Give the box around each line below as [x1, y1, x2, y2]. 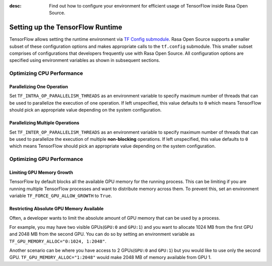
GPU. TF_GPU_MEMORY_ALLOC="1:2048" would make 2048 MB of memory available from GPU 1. [9, 254, 212, 260]
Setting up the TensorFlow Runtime [9, 23, 122, 32]
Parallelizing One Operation [9, 83, 68, 90]
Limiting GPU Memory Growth [9, 169, 73, 175]
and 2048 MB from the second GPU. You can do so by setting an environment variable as [9, 231, 195, 237]
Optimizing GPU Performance [9, 156, 83, 163]
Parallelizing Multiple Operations [9, 120, 80, 126]
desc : [9, 3, 22, 9]
